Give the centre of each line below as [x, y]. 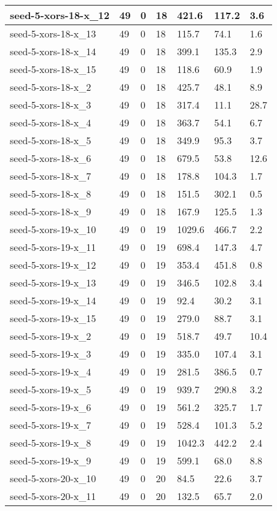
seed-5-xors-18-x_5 [51, 140]
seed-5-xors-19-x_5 [51, 389]
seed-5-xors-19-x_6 [51, 407]
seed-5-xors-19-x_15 [53, 318]
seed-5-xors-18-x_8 [51, 194]
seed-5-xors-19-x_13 [53, 282]
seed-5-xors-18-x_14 [53, 51]
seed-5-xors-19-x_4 [51, 371]
